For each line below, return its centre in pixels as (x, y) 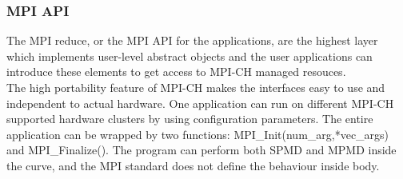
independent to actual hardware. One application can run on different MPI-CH (200, 103)
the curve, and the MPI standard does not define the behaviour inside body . (193, 165)
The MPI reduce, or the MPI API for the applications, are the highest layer (192, 40)
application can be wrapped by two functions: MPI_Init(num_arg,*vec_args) (198, 134)
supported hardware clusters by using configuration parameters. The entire (190, 119)
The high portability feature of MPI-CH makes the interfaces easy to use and (196, 87)
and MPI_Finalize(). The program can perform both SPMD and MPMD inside (201, 150)
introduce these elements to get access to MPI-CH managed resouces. (176, 72)
